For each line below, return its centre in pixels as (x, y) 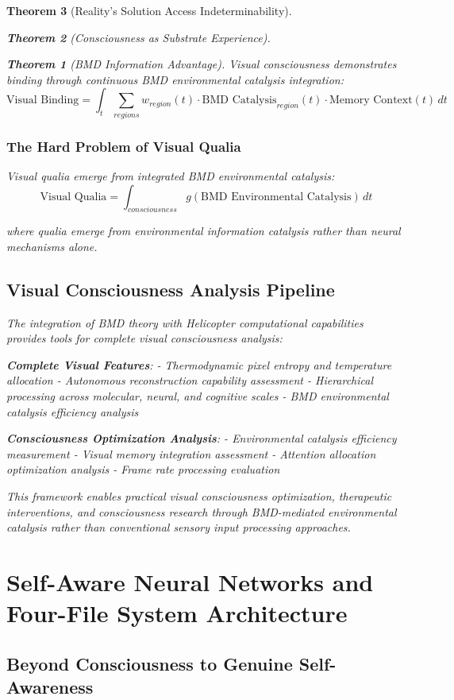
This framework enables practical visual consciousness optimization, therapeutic (199, 496)
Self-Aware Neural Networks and (190, 582)
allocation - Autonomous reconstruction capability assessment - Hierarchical (190, 380)
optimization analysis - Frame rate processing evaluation (143, 469)
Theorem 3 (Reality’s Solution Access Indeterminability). (149, 10)
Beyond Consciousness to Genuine (150, 663)
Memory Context (371, 101)
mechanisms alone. (52, 246)
